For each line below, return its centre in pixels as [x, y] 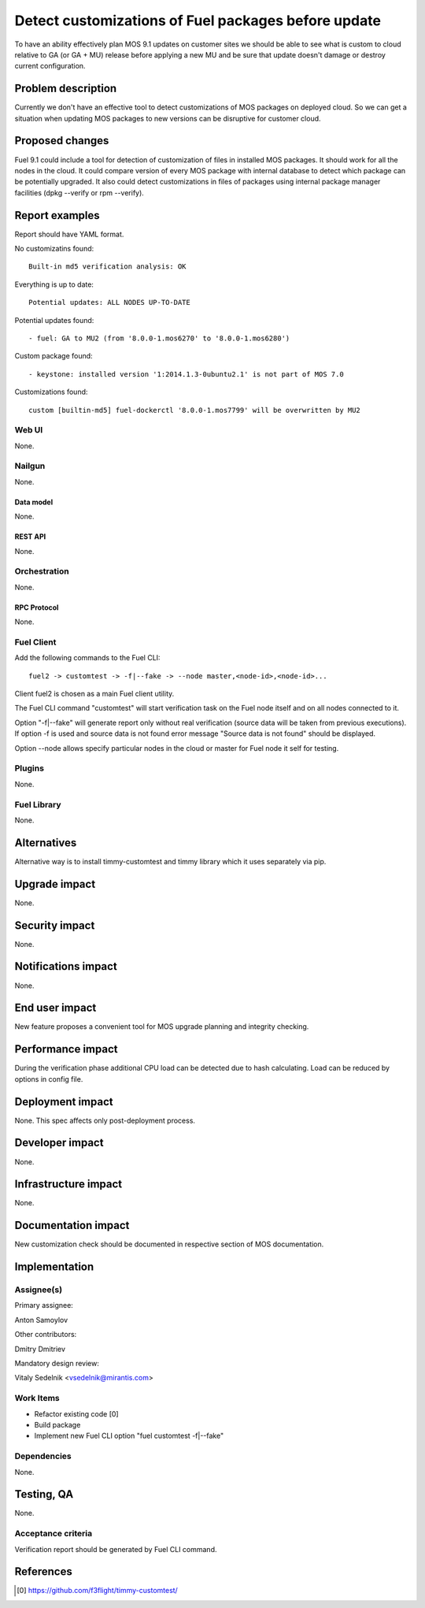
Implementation [54, 1267]
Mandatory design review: [57, 1364]
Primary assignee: [44, 1305]
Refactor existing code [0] [76, 1413]
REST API [30, 537]
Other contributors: [46, 1335]
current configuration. [50, 66]
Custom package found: [54, 356]
